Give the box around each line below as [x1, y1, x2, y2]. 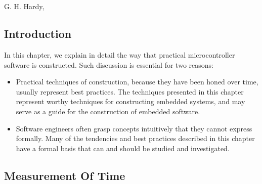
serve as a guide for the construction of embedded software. [16, 106, 200, 116]
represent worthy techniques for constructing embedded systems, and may [16, 96, 245, 107]
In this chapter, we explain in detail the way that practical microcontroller [4, 49, 235, 60]
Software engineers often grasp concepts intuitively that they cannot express [16, 123, 252, 133]
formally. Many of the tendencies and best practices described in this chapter [16, 133, 255, 144]
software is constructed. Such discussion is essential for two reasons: [4, 59, 213, 70]
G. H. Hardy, [4, 1, 45, 12]
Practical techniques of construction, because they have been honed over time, [16, 76, 258, 87]
